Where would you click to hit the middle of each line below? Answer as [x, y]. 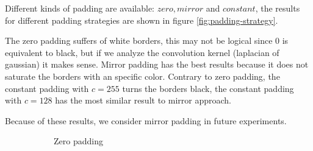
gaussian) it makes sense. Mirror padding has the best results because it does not [157, 64]
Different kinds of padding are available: [80, 8]
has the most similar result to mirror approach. [143, 100]
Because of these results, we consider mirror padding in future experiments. [146, 120]
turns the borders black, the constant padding [208, 88]
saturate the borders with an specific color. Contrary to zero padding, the [142, 76]
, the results [278, 8]
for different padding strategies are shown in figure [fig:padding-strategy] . [142, 20]
